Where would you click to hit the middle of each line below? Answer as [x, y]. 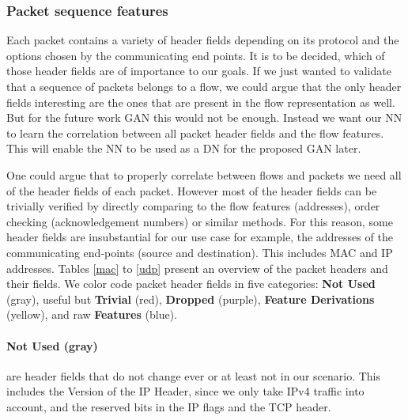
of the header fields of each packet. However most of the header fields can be [192, 190]
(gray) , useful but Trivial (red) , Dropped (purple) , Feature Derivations [191, 299]
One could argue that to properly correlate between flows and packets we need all [204, 174]
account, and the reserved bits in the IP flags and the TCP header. [169, 406]
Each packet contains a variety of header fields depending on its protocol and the [203, 40]
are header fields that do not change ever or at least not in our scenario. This [194, 375]
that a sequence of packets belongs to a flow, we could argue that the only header [204, 86]
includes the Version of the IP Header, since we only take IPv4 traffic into [185, 391]
